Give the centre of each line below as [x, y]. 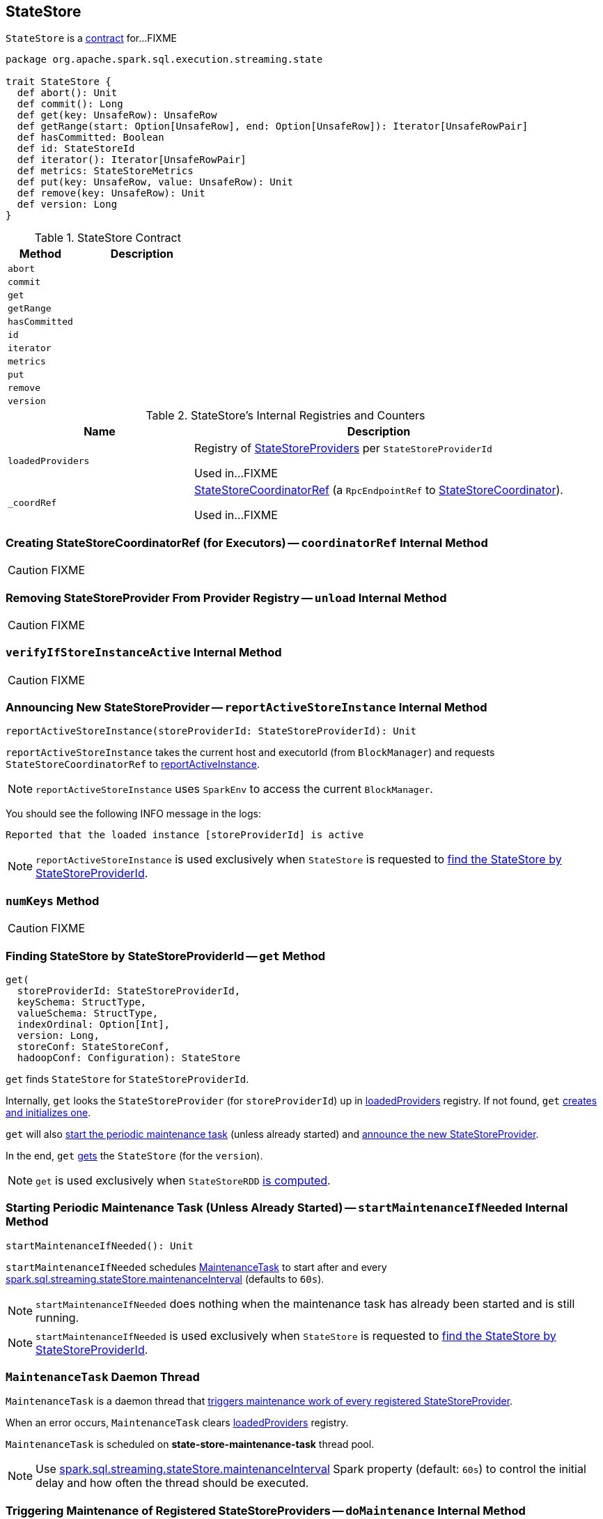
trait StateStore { [58, 82]
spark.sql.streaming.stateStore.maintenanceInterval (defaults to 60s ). [165, 1279]
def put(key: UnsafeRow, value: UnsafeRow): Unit [155, 182]
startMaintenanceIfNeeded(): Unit [100, 1246]
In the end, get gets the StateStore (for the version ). [134, 1155]
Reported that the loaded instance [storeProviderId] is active [185, 835]
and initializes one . [48, 1112]
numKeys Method [53, 901]
